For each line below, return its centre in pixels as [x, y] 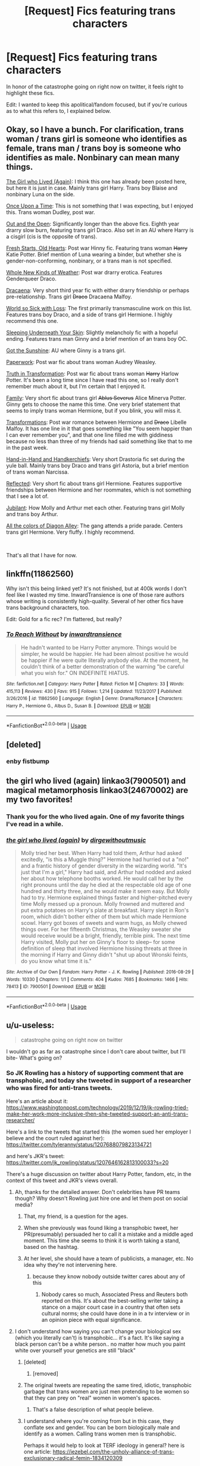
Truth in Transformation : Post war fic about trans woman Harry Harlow [93, 373]
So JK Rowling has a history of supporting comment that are [95, 1073]
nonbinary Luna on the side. [40, 194]
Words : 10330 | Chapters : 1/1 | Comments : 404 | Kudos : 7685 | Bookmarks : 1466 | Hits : [97, 979]
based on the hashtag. [51, 1247]
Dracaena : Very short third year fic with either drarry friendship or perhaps [98, 290]
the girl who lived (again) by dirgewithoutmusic [76, 840]
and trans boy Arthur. [32, 514]
